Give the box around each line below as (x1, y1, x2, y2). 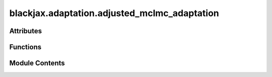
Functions (9, 43, 42, 51)
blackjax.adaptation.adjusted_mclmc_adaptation (9, 8, 219, 19)
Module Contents (9, 59, 65, 67)
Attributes (9, 27, 42, 35)
